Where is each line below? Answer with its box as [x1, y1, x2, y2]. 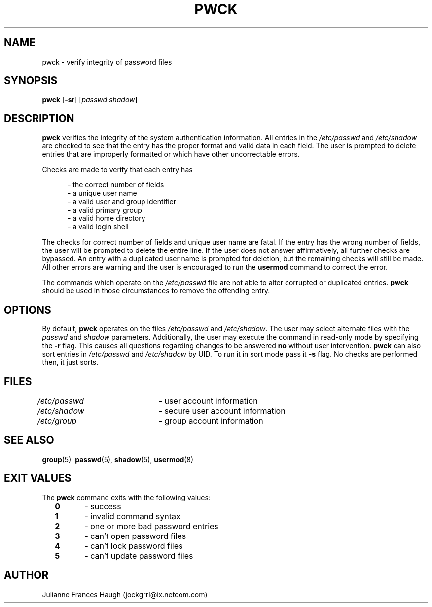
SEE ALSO [4, 434, 54, 447]
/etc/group [37, 415, 77, 426]
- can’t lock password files [84, 540, 183, 551]
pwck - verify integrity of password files [42, 57, 172, 66]
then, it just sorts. [42, 358, 99, 367]
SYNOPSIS [4, 74, 58, 87]
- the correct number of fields [68, 180, 164, 189]
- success [84, 501, 121, 511]
